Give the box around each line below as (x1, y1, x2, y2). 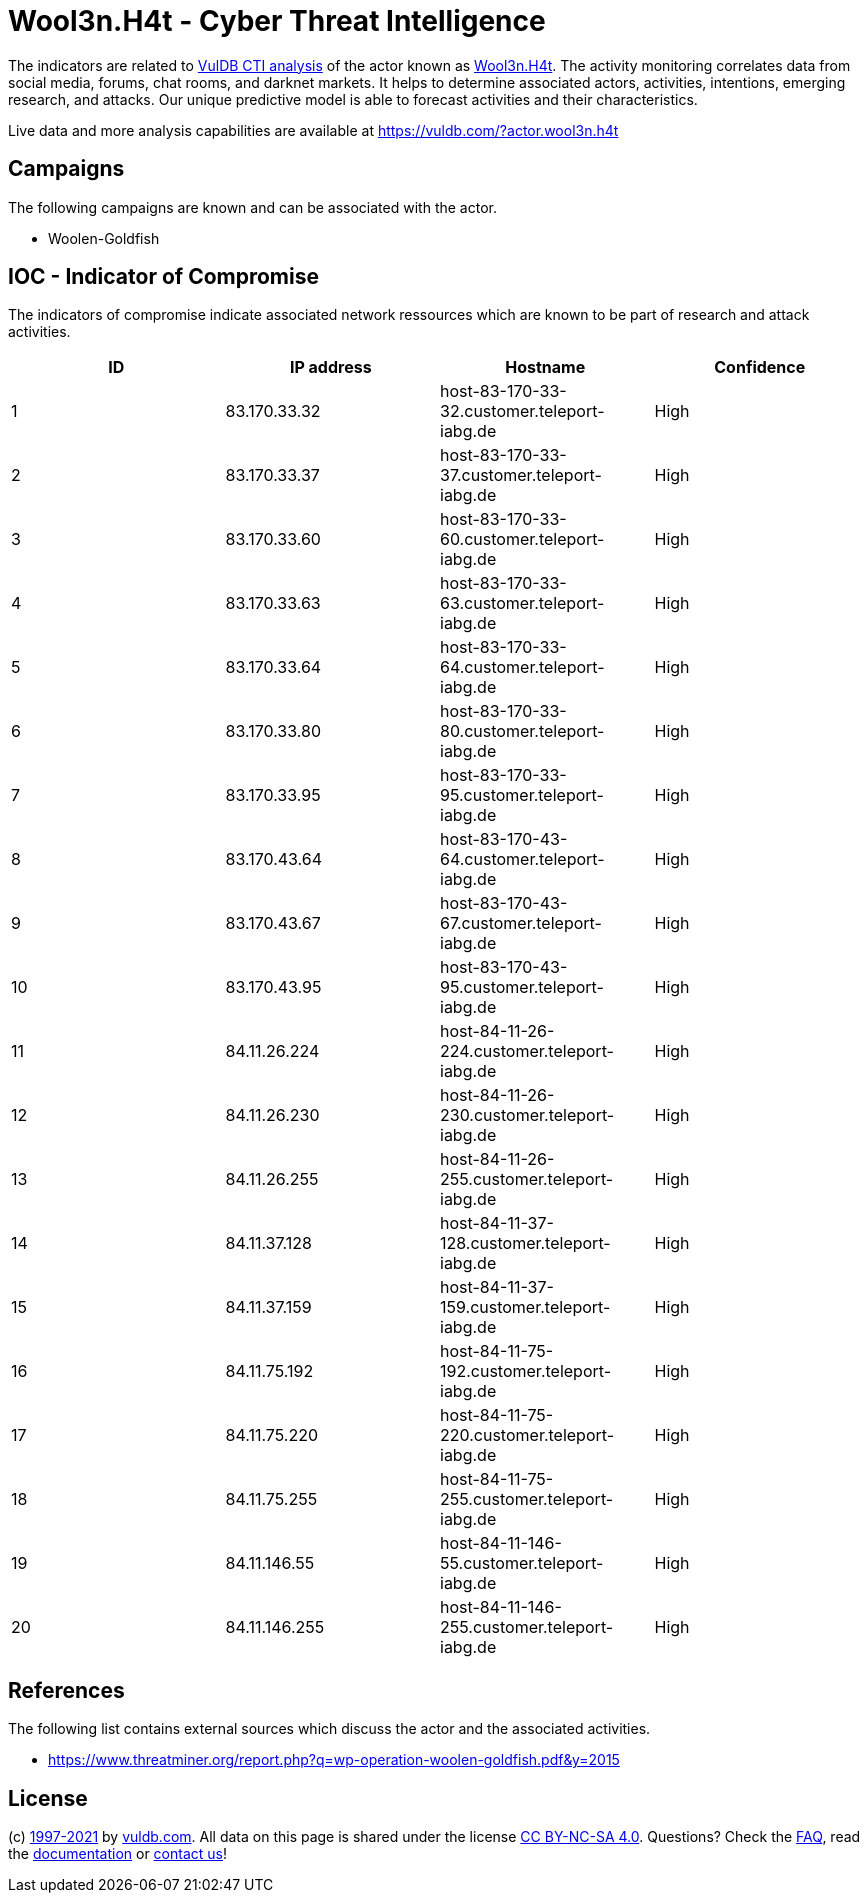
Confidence (714, 357, 806, 378)
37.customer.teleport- (440, 465, 602, 486)
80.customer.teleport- (440, 721, 605, 742)
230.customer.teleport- (440, 1105, 615, 1126)
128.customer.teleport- (440, 1233, 611, 1254)
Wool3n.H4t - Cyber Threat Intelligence (8, 4, 546, 38)
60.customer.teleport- (440, 529, 605, 550)
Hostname (505, 357, 586, 378)
